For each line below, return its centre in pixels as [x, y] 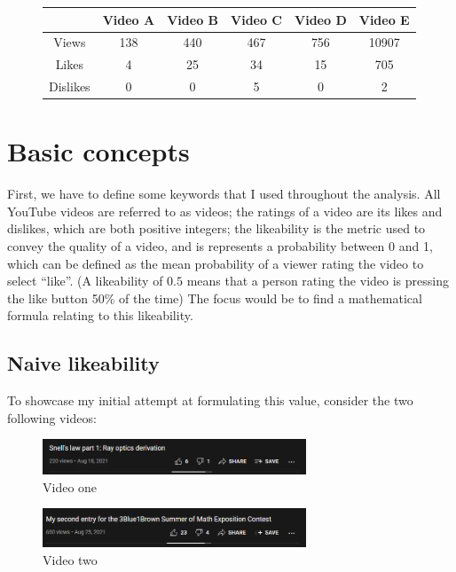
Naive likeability [83, 363]
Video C [257, 19]
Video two [70, 559]
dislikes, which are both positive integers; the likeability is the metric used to [216, 228]
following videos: [52, 417]
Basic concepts [98, 151]
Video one [70, 486]
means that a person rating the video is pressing [318, 281]
